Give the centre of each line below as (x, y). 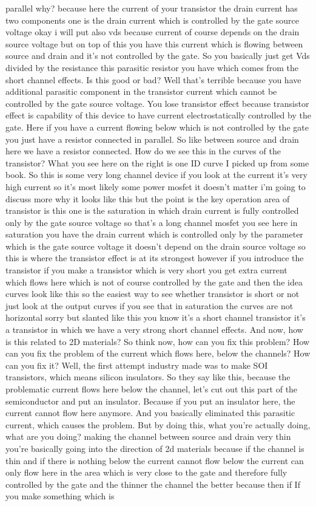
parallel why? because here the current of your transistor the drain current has (152, 8)
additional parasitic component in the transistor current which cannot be (141, 91)
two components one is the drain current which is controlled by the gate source (152, 20)
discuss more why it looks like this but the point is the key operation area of (148, 198)
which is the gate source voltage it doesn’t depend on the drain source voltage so (156, 246)
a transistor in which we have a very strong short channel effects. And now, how (154, 330)
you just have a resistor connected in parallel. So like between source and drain (152, 139)
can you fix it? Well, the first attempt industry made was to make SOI (137, 365)
